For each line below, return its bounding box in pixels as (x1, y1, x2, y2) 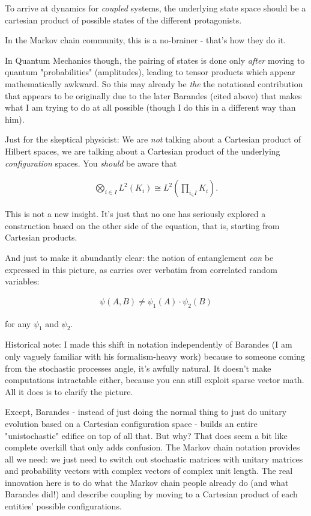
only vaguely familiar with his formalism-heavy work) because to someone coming (5, 349, 306, 362)
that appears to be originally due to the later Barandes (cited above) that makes (5, 89, 302, 102)
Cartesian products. (5, 231, 77, 244)
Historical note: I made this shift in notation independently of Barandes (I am (5, 338, 292, 351)
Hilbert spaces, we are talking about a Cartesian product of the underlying (5, 144, 280, 157)
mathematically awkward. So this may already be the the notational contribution (5, 77, 303, 90)
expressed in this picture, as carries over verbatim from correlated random (5, 263, 277, 275)
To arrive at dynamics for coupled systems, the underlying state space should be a (5, 2, 306, 14)
